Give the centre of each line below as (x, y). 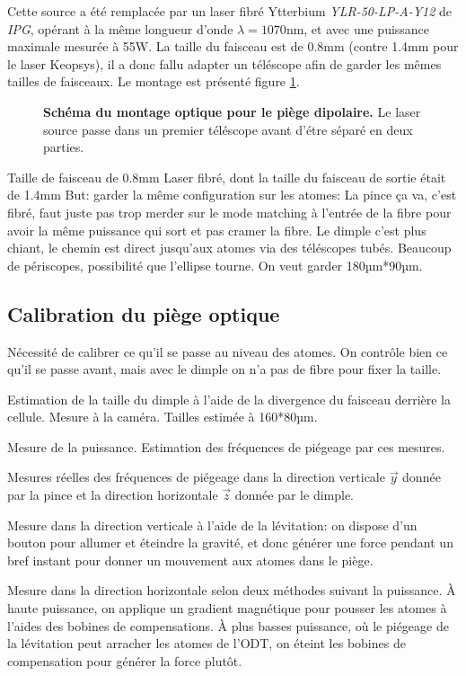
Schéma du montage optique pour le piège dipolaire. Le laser (232, 111)
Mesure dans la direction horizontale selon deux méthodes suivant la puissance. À (232, 590)
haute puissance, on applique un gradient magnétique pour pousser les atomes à (227, 608)
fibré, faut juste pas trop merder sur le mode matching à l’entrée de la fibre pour (229, 212)
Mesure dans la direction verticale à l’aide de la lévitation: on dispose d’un (212, 525)
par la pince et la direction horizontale (113, 495)
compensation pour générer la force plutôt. (125, 660)
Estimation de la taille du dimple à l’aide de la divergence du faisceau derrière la (229, 399)
